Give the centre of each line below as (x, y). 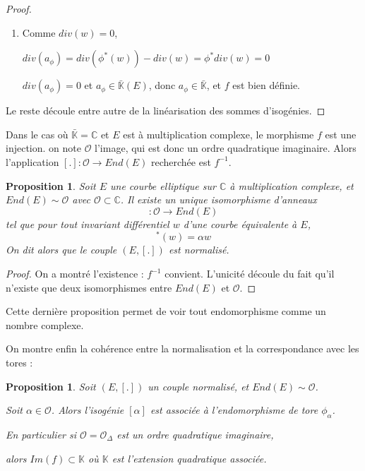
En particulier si (41, 434)
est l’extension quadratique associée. (189, 458)
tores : (19, 362)
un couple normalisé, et (198, 386)
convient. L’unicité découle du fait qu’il (250, 274)
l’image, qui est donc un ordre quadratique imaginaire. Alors (226, 148)
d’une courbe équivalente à (240, 223)
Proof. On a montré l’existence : (75, 274)
